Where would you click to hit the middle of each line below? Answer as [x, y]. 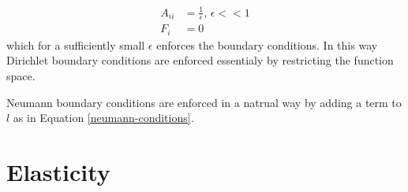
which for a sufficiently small [76, 44]
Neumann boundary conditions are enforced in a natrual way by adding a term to [204, 102]
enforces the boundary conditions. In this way [267, 44]
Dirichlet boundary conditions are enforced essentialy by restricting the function [200, 60]
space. [21, 76]
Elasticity [58, 172]
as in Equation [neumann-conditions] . [103, 118]
